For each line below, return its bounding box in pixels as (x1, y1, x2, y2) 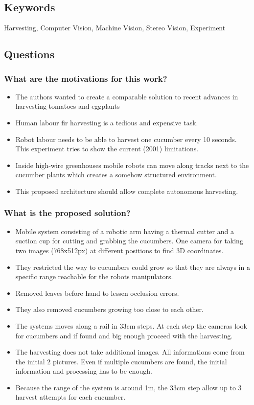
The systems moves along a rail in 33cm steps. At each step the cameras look (15, 320, 247, 331)
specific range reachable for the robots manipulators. (15, 271, 173, 282)
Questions (4, 47, 55, 62)
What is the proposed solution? (4, 207, 131, 219)
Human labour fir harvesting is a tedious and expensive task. (15, 117, 198, 127)
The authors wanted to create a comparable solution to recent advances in (15, 91, 238, 101)
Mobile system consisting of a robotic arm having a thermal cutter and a (15, 226, 234, 236)
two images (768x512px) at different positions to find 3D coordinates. (15, 245, 224, 255)
